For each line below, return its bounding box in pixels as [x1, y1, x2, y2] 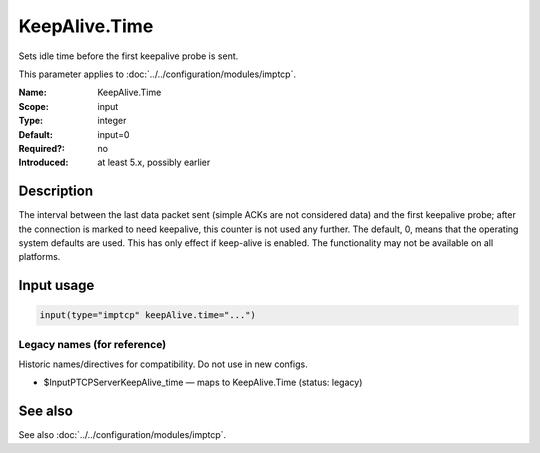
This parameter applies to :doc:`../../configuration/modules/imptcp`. [18, 68, 297, 80]
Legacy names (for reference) [18, 337, 167, 351]
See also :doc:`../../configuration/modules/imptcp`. [18, 429, 227, 441]
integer [97, 115, 127, 127]
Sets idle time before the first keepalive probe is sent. [18, 50, 239, 62]
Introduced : [18, 156, 69, 169]
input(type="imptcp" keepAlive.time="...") [39, 310, 257, 321]
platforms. [18, 251, 61, 263]
